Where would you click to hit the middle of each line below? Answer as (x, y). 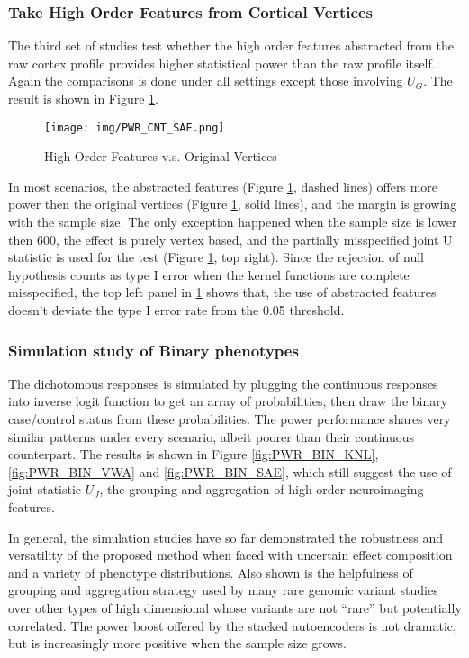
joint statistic (45, 489)
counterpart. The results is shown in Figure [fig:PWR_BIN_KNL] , (194, 454)
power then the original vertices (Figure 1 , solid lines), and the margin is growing (233, 204)
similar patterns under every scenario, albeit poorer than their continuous (211, 436)
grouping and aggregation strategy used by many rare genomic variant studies (223, 590)
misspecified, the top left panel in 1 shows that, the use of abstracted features (222, 292)
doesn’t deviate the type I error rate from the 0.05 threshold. (176, 310)
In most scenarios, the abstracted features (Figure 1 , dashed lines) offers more (223, 186)
